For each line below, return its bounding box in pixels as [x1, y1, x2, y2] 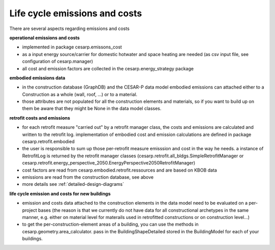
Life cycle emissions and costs [9, 8, 142, 19]
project [22, 207, 38, 213]
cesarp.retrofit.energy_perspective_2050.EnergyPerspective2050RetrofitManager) [22, 160, 196, 166]
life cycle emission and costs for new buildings [9, 190, 111, 197]
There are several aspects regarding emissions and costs [9, 25, 130, 32]
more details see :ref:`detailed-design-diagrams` [22, 181, 124, 187]
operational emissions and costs [9, 35, 80, 41]
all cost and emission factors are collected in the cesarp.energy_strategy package [22, 65, 194, 71]
